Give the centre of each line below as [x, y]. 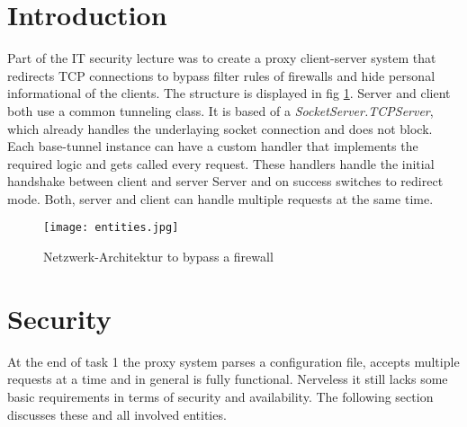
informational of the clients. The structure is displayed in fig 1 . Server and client [229, 93]
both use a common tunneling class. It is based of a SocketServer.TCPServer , [220, 110]
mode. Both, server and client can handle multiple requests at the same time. [220, 198]
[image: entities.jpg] [111, 228]
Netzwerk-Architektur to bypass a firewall [158, 257]
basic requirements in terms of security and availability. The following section [220, 397]
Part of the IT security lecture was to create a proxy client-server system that [222, 58]
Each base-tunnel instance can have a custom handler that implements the [213, 146]
